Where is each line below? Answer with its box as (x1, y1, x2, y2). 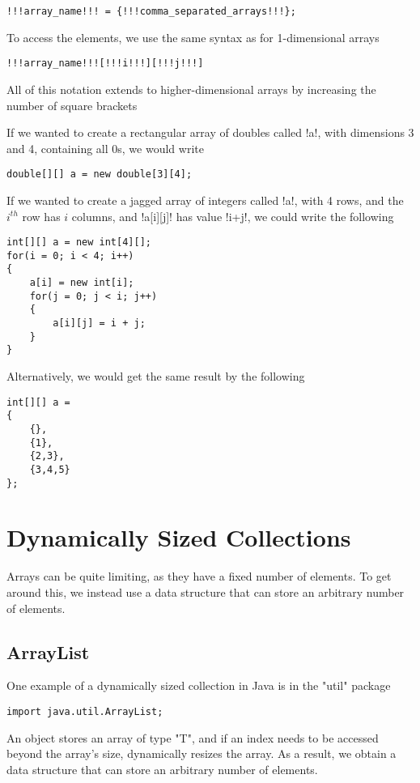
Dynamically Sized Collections (6, 521, 351, 554)
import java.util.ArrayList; (6, 705, 163, 717)
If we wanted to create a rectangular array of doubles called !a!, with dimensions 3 (6, 124, 414, 141)
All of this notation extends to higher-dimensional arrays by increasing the (6, 80, 376, 97)
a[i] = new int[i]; (29, 277, 134, 289)
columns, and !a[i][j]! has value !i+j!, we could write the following (71, 207, 394, 224)
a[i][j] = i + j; (53, 317, 146, 330)
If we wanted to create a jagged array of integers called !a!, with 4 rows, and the (6, 191, 404, 208)
